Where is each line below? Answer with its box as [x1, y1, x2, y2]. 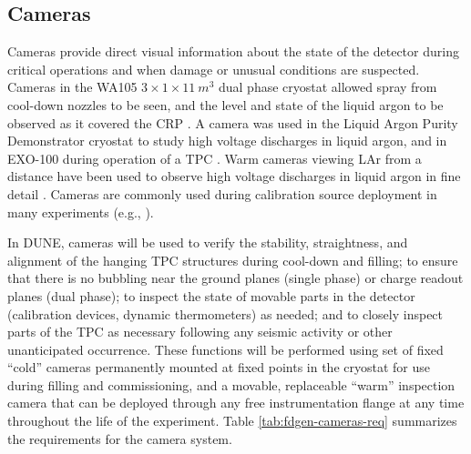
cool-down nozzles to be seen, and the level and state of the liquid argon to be [7, 95, 444, 114]
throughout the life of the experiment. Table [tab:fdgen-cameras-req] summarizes [7, 411, 457, 430]
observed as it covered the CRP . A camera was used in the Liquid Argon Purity [7, 113, 458, 132]
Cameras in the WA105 [7, 77, 138, 96]
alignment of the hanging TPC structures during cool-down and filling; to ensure [7, 250, 458, 269]
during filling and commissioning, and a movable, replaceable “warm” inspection [7, 375, 456, 394]
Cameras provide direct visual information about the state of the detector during [7, 42, 459, 61]
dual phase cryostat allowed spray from [218, 77, 437, 96]
